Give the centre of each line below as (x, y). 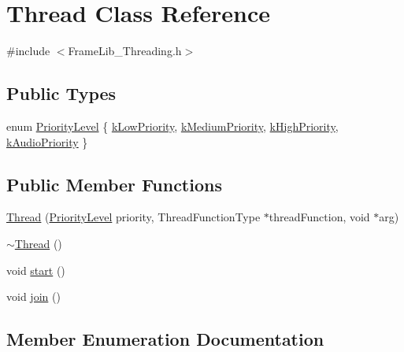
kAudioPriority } (47, 141)
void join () (33, 296)
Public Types (61, 93)
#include (28, 51)
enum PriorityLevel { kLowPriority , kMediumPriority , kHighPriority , (172, 126)
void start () (36, 270)
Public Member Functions (114, 184)
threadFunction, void (319, 217)
